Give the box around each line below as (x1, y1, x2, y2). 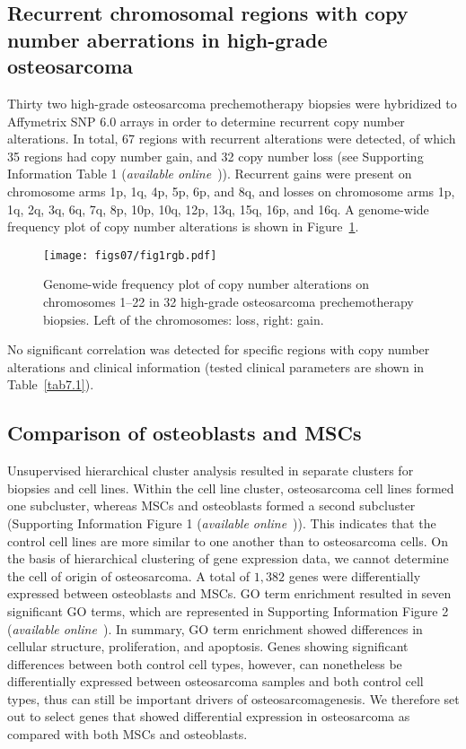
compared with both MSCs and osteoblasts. (7, 725, 248, 744)
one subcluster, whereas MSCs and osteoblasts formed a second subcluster (7, 496, 416, 515)
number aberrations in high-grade (7, 25, 328, 53)
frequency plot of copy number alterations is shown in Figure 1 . (7, 217, 359, 236)
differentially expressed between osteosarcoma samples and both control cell (7, 672, 424, 691)
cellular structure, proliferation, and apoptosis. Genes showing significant (7, 637, 409, 656)
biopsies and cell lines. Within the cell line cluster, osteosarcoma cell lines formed (7, 478, 454, 497)
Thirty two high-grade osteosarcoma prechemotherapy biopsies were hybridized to (7, 93, 457, 112)
